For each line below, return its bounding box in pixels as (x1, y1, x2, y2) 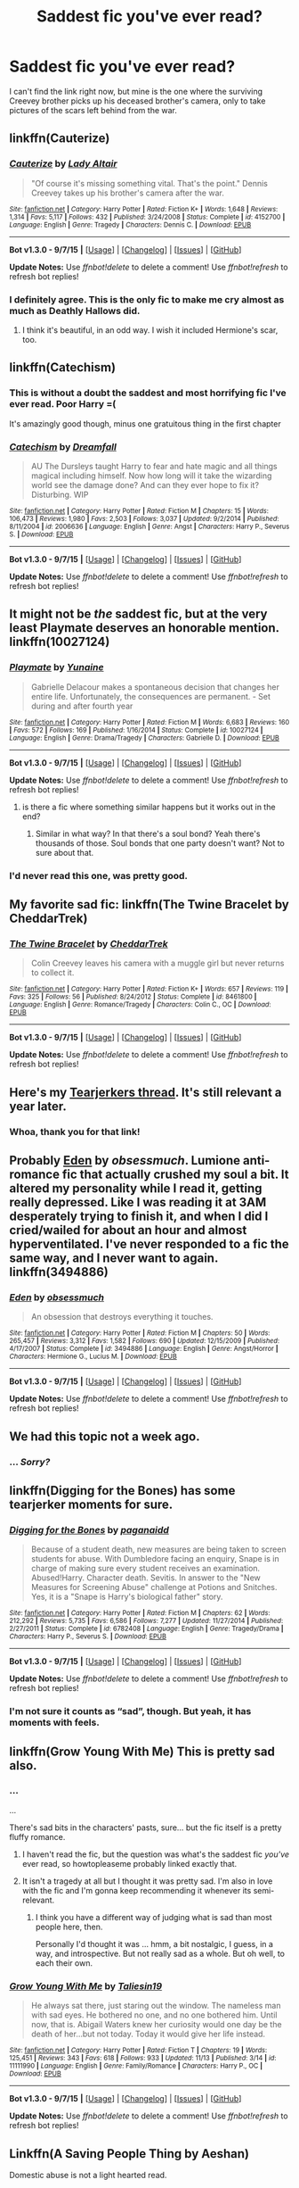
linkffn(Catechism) (9, 360, 117, 376)
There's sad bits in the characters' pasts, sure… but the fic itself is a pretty (9, 1822, 282, 1833)
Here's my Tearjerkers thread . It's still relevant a (9, 1084, 282, 1099)
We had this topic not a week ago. (9, 1429, 200, 1444)
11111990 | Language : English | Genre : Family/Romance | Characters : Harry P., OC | (9, 2061, 263, 2071)
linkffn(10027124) (9, 634, 110, 650)
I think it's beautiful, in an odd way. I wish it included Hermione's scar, (21, 324, 279, 336)
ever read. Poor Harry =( (9, 398, 117, 410)
